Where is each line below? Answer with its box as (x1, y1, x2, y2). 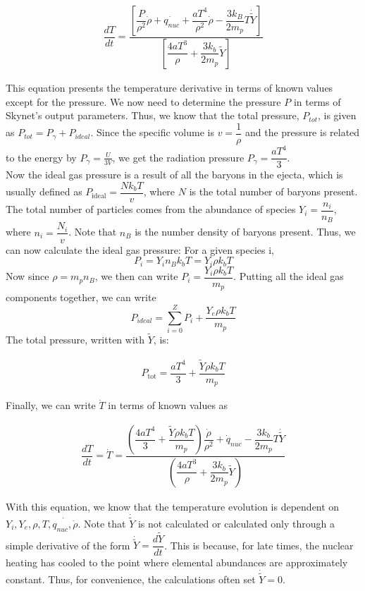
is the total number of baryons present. (189, 184, 358, 199)
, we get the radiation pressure (112, 150, 245, 164)
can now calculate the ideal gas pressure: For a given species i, (6, 242, 274, 257)
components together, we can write (6, 290, 156, 305)
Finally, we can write (6, 398, 96, 413)
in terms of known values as (108, 398, 228, 413)
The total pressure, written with (6, 332, 145, 347)
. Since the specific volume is (90, 125, 214, 140)
